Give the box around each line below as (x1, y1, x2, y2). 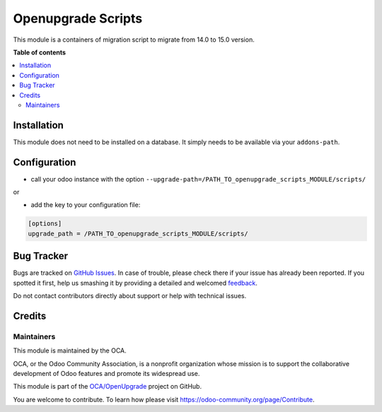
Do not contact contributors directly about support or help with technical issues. (13, 292, 247, 300)
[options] (28, 220, 62, 228)
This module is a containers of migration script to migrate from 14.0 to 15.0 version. (13, 35, 255, 44)
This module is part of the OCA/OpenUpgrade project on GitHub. (13, 382, 202, 391)
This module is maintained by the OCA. (13, 346, 127, 355)
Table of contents (13, 48, 66, 57)
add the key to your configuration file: (30, 201, 141, 209)
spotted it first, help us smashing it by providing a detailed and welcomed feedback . (13, 278, 258, 287)
